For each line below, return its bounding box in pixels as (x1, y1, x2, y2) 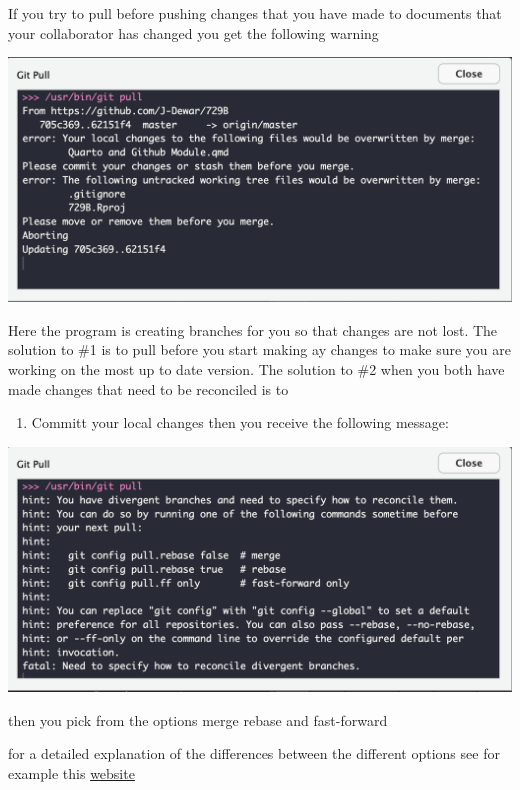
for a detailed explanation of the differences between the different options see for (8, 743, 500, 764)
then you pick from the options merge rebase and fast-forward (8, 709, 388, 730)
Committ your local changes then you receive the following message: (31, 412, 449, 433)
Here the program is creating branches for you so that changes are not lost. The (8, 319, 498, 340)
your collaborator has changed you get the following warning (8, 22, 379, 43)
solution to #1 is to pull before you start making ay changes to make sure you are (8, 339, 511, 360)
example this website (8, 762, 135, 783)
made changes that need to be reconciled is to (8, 378, 289, 399)
